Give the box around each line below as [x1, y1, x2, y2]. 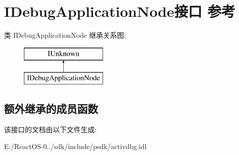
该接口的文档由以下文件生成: [4, 124, 97, 135]
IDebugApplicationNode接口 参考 [4, 1, 236, 21]
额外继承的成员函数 [4, 101, 98, 116]
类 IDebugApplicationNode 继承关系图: [4, 30, 126, 40]
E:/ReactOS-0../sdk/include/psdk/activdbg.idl [4, 141, 147, 151]
